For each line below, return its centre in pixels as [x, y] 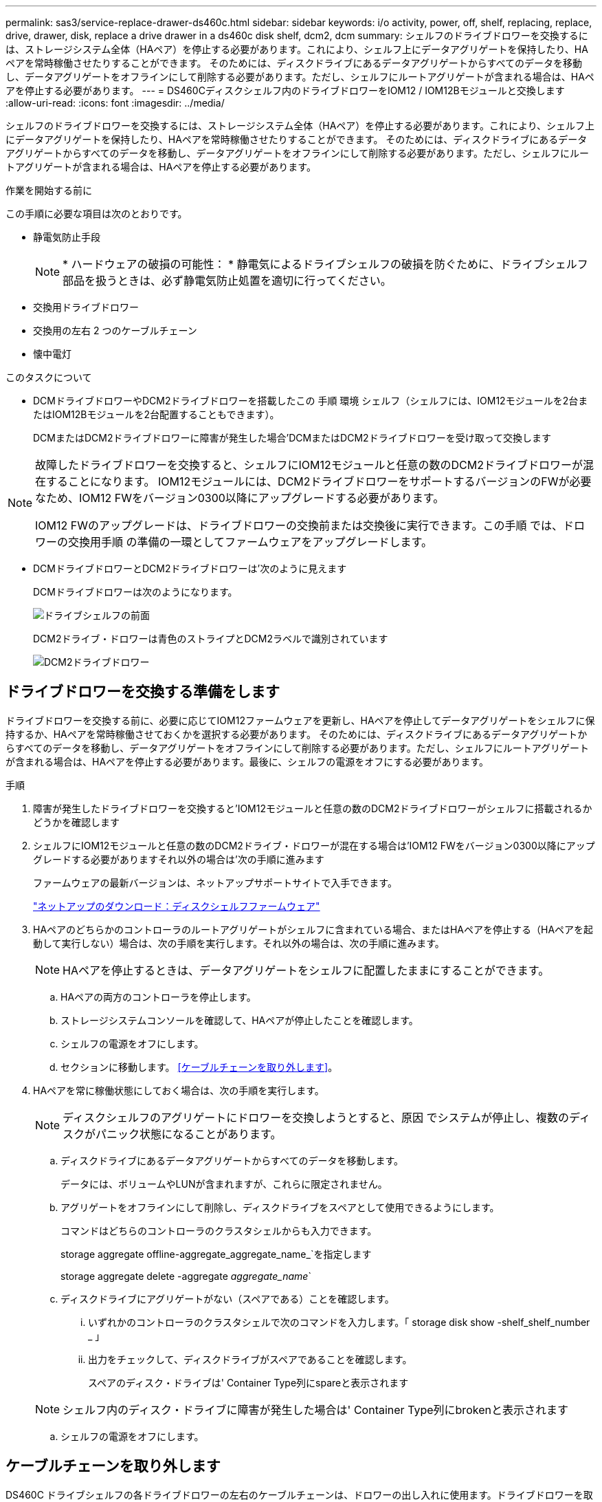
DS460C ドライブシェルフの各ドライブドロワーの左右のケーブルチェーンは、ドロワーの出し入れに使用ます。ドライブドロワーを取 [299, 1494]
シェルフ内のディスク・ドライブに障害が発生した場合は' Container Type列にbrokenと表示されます [315, 1410]
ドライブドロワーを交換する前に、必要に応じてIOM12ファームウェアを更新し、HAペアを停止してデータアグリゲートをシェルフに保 [300, 720]
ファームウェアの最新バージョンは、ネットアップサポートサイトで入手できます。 [215, 882]
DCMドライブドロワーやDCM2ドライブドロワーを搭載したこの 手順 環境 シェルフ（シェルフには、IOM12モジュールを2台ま [311, 401]
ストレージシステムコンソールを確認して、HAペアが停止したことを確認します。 [239, 1020]
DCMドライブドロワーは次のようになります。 [135, 592]
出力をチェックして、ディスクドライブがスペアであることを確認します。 [250, 1359]
